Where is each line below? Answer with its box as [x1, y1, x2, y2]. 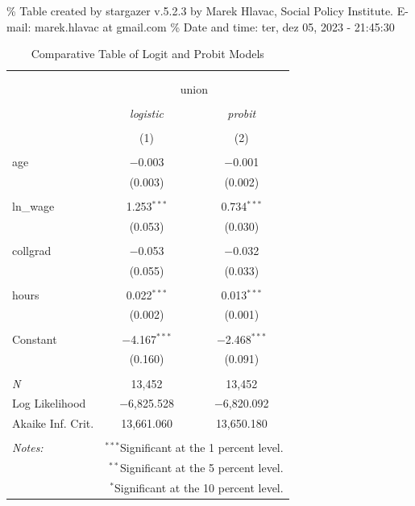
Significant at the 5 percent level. [119, 459, 284, 476]
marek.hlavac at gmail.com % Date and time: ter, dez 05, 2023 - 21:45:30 [34, 18, 395, 35]
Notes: [12, 439, 44, 456]
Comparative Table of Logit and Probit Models [31, 45, 264, 62]
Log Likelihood [12, 395, 86, 412]
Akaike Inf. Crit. [12, 415, 94, 432]
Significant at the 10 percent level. [114, 479, 284, 496]
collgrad [12, 241, 52, 258]
